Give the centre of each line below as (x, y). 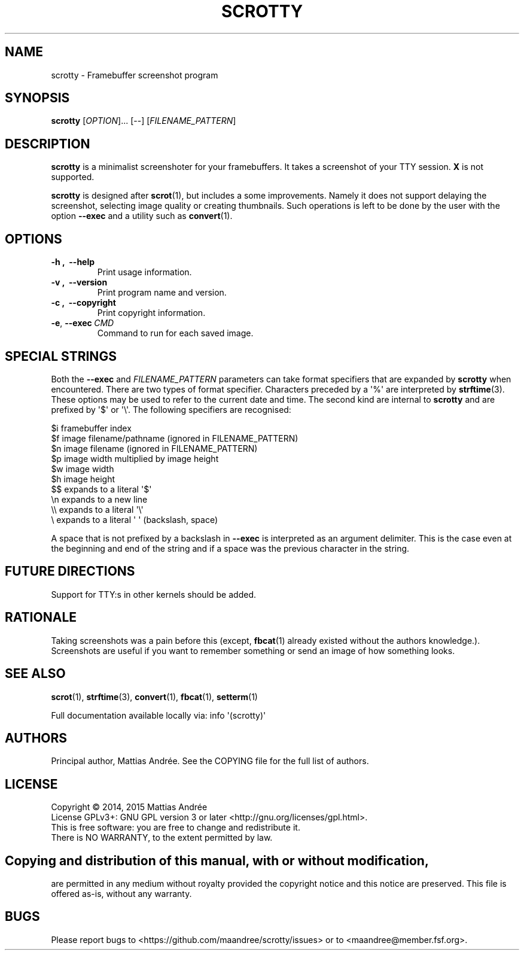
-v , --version (79, 282)
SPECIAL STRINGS (61, 356)
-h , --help (73, 262)
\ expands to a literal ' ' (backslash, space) (135, 519)
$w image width (83, 469)
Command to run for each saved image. (175, 333)
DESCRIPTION (48, 144)
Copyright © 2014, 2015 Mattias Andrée (129, 807)
